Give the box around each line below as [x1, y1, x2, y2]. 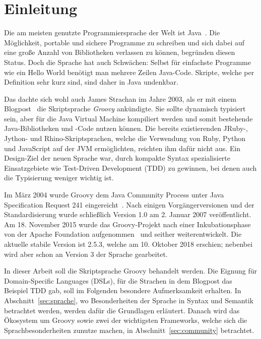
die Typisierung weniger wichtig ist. [4, 172, 114, 183]
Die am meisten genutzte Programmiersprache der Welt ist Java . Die [4, 27, 220, 38]
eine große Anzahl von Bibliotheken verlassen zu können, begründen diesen [4, 47, 235, 57]
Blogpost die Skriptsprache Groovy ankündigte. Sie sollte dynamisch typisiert [4, 103, 246, 114]
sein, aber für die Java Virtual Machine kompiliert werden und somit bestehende [4, 113, 253, 123]
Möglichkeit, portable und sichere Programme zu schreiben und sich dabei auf [4, 37, 245, 47]
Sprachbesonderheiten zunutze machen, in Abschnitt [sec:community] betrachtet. [4, 324, 254, 335]
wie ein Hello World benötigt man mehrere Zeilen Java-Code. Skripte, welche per [4, 66, 254, 77]
